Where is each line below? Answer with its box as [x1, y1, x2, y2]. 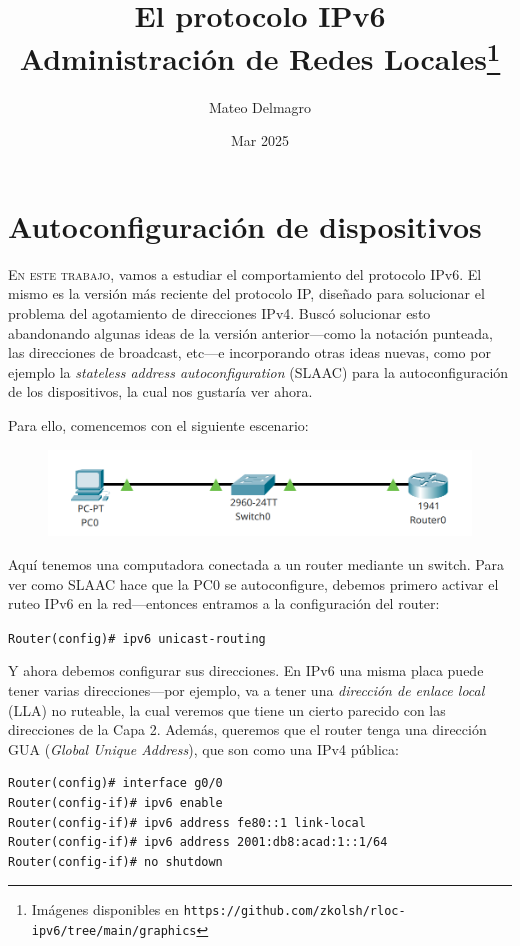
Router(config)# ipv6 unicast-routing [8, 631, 266, 646]
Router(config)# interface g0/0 [8, 776, 223, 791]
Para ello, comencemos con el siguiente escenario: [8, 414, 309, 435]
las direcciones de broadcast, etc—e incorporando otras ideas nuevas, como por [8, 342, 491, 363]
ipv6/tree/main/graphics [31, 923, 197, 938]
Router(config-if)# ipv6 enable [8, 795, 223, 810]
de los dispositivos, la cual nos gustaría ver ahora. [8, 381, 313, 402]
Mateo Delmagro [208, 96, 312, 117]
